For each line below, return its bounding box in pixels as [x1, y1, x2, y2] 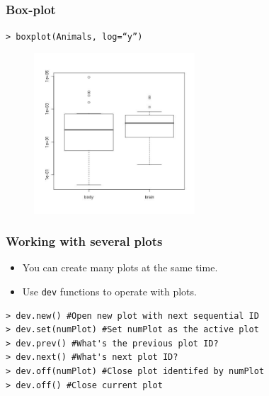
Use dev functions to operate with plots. [22, 284, 197, 299]
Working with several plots [6, 232, 163, 250]
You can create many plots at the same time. [22, 260, 218, 275]
